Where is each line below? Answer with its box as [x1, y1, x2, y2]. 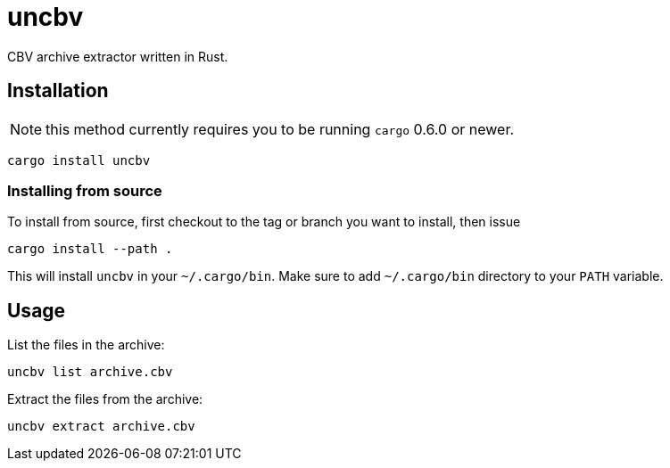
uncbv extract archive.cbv [7, 419, 195, 434]
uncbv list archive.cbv [7, 365, 173, 380]
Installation [7, 79, 109, 103]
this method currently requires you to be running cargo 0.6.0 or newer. [45, 119, 515, 138]
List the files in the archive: [7, 337, 165, 353]
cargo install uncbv [7, 152, 151, 168]
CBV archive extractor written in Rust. [7, 48, 228, 64]
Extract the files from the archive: [7, 391, 203, 407]
